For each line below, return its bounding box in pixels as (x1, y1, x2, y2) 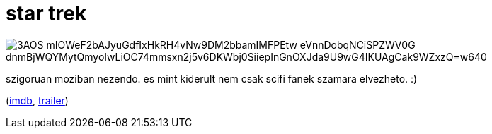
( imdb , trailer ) (6, 94, 69, 106)
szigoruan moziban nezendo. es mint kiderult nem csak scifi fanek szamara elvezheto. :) (6, 72, 418, 85)
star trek (6, 1, 87, 25)
